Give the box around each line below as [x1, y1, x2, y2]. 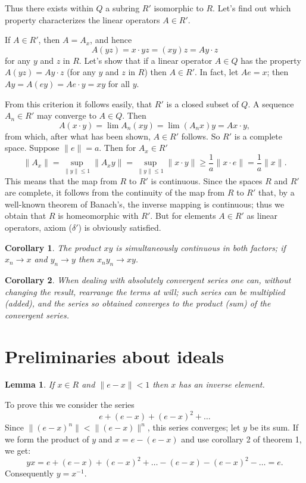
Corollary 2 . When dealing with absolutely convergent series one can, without [5, 273, 291, 286]
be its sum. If [249, 421, 298, 434]
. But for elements [150, 209, 216, 222]
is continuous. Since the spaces [151, 174, 263, 187]
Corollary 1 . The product [5, 241, 101, 253]
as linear [246, 209, 278, 222]
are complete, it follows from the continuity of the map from [5, 186, 225, 199]
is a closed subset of [166, 97, 239, 110]
